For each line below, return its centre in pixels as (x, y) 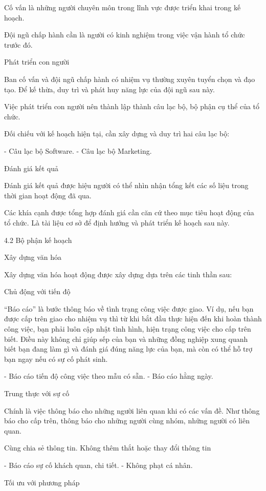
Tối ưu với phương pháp (42, 482)
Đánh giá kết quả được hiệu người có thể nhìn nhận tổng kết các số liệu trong (126, 185)
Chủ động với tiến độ (37, 291)
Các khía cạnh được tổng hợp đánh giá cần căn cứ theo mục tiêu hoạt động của (129, 212)
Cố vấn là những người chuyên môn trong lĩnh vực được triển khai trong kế (123, 7)
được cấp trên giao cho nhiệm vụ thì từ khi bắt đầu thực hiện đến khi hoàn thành (133, 319)
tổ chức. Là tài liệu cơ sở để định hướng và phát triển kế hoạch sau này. (117, 222)
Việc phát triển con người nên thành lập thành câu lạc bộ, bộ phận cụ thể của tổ (132, 106)
